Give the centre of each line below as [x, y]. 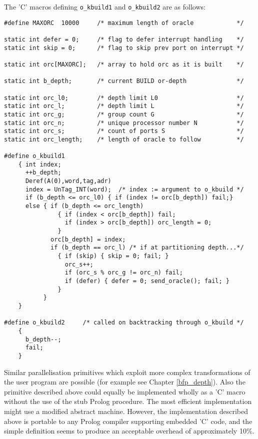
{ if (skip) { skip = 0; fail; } [113, 256]
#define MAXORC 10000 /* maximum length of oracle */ [124, 23]
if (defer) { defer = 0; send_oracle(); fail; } [147, 281]
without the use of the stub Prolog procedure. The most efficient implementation [128, 401]
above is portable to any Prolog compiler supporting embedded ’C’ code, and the [128, 421]
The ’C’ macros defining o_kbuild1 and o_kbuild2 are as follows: [105, 6]
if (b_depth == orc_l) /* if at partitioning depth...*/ [147, 248]
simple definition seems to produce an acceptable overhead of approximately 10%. [129, 431]
